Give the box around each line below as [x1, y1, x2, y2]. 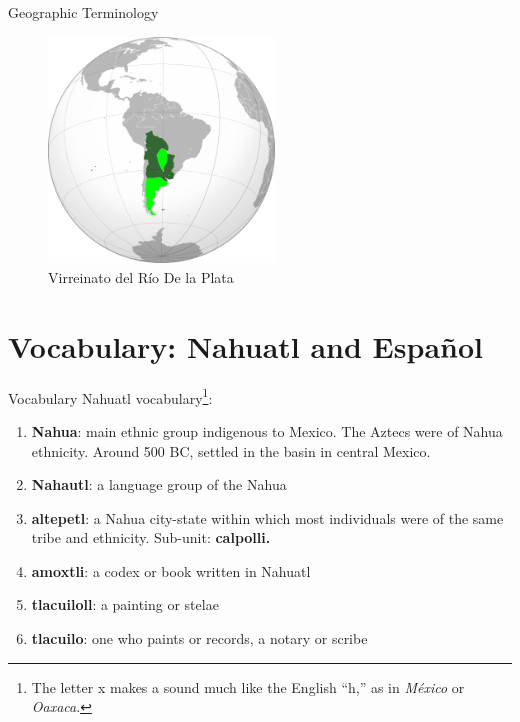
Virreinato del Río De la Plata [48, 266, 234, 287]
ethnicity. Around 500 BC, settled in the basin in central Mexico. [31, 440, 431, 461]
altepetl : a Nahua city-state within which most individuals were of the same [31, 507, 504, 528]
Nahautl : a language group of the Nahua [31, 474, 287, 495]
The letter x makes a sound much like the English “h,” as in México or [31, 676, 465, 697]
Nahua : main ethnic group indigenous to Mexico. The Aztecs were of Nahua [31, 420, 503, 441]
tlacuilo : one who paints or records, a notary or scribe [31, 628, 368, 649]
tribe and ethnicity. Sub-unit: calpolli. [31, 527, 271, 548]
